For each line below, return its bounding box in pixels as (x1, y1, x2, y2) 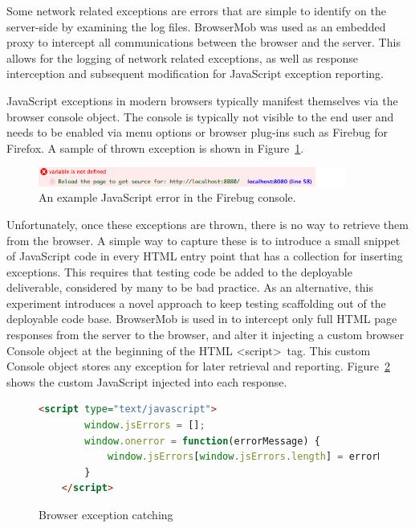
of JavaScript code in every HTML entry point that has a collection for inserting (6, 248, 403, 264)
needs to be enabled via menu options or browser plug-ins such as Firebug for (6, 124, 388, 141)
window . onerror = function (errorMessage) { (84, 435, 320, 447)
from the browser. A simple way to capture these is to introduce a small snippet (6, 231, 401, 248)
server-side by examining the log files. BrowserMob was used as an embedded (6, 18, 386, 35)
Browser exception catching (39, 506, 173, 523)
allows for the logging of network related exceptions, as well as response (6, 49, 359, 66)
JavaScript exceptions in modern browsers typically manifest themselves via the (6, 92, 398, 108)
